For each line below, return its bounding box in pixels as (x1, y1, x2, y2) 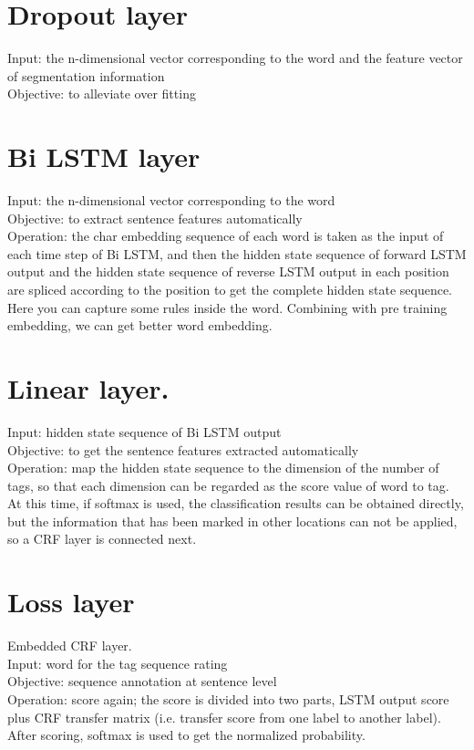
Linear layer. (7, 369, 170, 406)
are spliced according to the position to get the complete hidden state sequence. (7, 280, 453, 298)
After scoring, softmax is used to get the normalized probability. (7, 725, 366, 745)
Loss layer (7, 583, 135, 620)
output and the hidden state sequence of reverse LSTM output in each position (7, 262, 449, 281)
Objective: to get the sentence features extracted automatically (7, 440, 359, 459)
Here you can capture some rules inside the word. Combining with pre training (7, 297, 448, 317)
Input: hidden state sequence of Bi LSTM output (7, 422, 282, 441)
